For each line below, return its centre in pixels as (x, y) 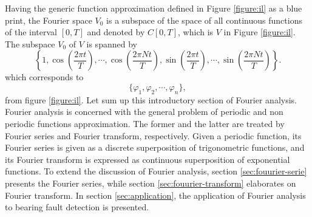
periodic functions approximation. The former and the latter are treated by (145, 123)
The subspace (30, 43)
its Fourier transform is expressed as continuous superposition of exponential (148, 159)
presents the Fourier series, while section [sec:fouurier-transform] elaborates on (151, 183)
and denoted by (116, 32)
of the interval (31, 32)
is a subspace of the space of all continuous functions (204, 20)
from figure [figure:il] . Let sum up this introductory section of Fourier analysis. (151, 99)
